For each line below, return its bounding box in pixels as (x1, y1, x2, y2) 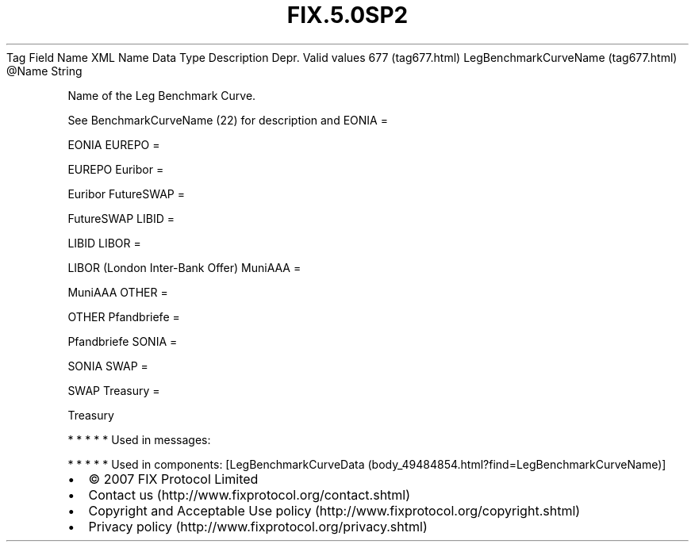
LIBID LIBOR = (67, 236, 141, 250)
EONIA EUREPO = (67, 137, 160, 151)
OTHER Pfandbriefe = (67, 309, 180, 324)
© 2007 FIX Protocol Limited (88, 470, 259, 487)
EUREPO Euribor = (67, 162, 164, 176)
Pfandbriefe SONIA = (67, 334, 178, 348)
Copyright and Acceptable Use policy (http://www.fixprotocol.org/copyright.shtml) (88, 502, 581, 519)
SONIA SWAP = (67, 358, 148, 373)
